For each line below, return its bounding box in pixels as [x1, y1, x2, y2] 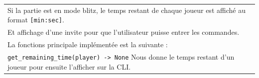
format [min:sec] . [7, 14, 64, 25]
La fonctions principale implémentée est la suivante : [7, 39, 168, 50]
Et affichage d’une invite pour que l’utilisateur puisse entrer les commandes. [7, 27, 240, 37]
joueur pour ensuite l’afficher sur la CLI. [7, 61, 131, 72]
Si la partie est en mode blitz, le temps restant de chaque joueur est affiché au [7, 4, 246, 15]
